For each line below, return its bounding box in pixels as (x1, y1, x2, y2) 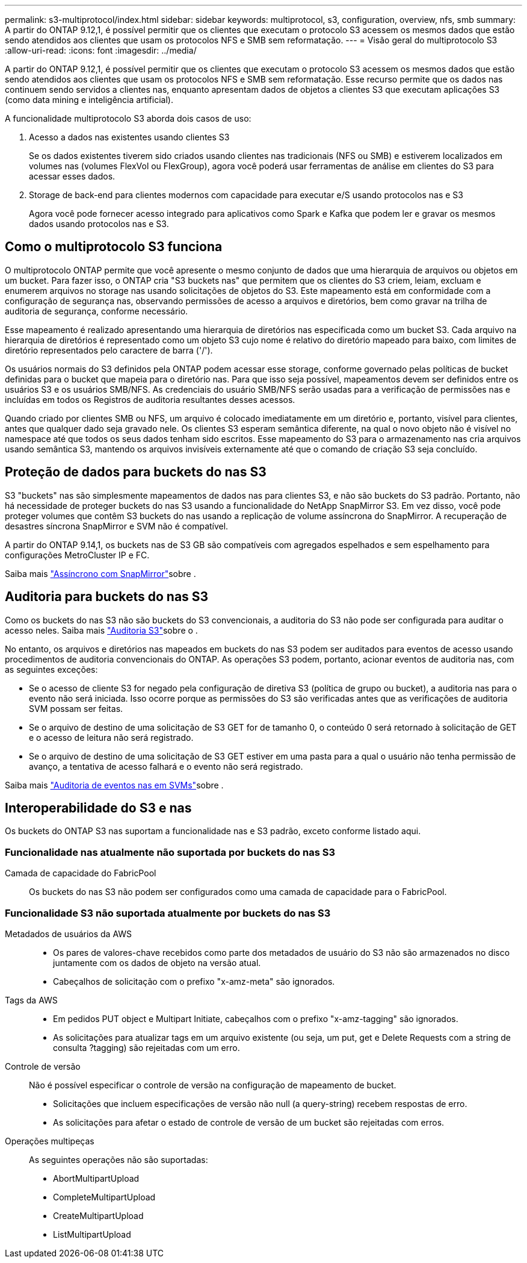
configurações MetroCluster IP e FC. (5, 549, 150, 560)
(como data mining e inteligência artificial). (5, 95, 173, 105)
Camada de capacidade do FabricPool (5, 868, 156, 879)
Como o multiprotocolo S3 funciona (5, 239, 223, 255)
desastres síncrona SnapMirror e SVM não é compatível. (5, 520, 229, 531)
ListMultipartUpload (53, 1229, 131, 1240)
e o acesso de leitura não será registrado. (29, 732, 194, 743)
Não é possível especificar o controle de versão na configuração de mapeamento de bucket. (29, 1079, 396, 1090)
